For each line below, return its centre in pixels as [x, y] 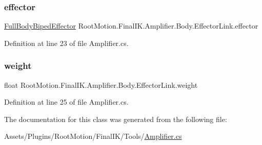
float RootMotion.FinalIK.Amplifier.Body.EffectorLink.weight [101, 84]
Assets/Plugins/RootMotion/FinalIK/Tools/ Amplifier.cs [93, 136]
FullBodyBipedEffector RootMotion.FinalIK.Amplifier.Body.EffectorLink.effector [131, 26]
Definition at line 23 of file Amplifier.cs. [66, 43]
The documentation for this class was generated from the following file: [116, 119]
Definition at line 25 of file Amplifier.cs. [66, 102]
